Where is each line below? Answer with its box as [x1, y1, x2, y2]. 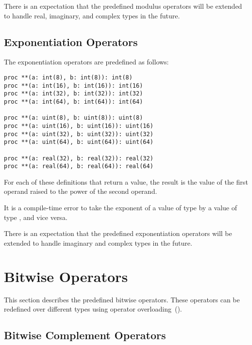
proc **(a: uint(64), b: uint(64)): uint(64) [4, 139, 153, 146]
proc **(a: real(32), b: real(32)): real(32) [4, 155, 153, 162]
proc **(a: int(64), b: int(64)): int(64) [4, 98, 143, 105]
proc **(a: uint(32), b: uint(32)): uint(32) [4, 130, 153, 138]
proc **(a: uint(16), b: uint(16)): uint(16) [4, 122, 153, 129]
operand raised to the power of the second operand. [4, 186, 157, 196]
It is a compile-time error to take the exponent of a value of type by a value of [4, 203, 237, 213]
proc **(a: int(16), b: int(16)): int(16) [4, 82, 143, 89]
